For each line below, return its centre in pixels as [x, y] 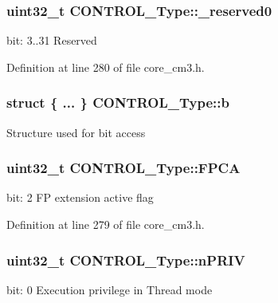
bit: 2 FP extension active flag [80, 197]
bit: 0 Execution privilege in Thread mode [110, 289]
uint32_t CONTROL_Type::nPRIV [126, 260]
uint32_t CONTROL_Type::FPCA [123, 168]
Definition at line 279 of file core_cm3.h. [106, 224]
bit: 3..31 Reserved [52, 40]
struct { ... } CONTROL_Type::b [118, 102]
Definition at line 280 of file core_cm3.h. [106, 67]
